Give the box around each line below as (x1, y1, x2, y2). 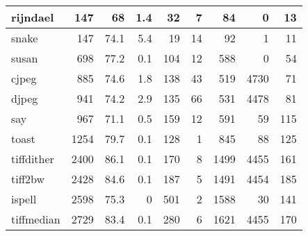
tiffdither (11, 151, 54, 167)
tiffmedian (11, 211, 60, 227)
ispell (11, 191, 37, 207)
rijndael (11, 9, 54, 25)
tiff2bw (11, 171, 45, 187)
